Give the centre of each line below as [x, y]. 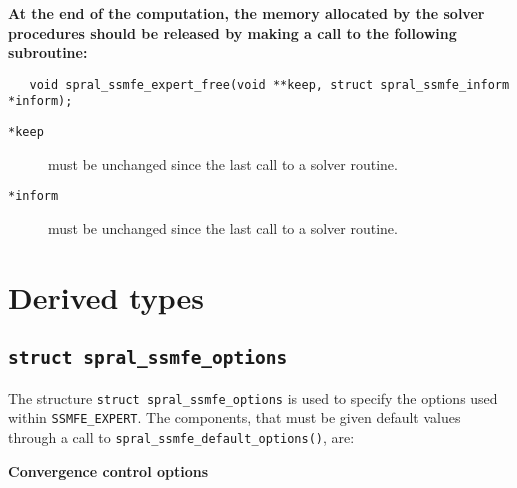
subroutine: [48, 52]
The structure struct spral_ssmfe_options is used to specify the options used [253, 397]
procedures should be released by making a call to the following [232, 32]
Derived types [106, 296]
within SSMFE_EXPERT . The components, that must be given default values [234, 417]
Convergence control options [108, 470]
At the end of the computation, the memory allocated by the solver [246, 13]
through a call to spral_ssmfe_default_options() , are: [181, 437]
